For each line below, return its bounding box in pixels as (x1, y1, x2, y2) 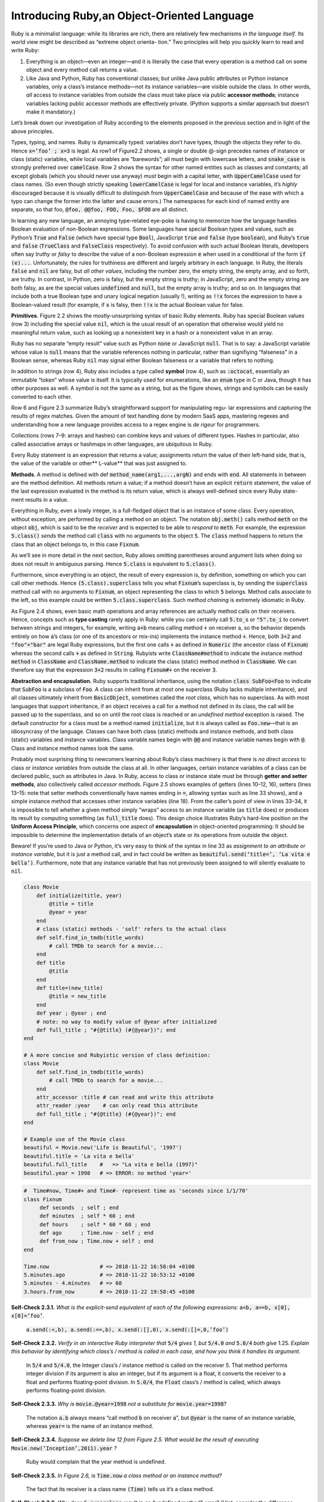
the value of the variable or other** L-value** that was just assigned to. (11, 460, 187, 467)
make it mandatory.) (26, 108, 76, 115)
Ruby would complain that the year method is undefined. (26, 1458, 166, 1465)
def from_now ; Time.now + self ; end (39, 1238, 154, 1245)
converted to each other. (11, 393, 72, 400)
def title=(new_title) (36, 984, 103, 991)
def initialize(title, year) (36, 892, 122, 899)
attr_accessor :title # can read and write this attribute (36, 1094, 214, 1101)
